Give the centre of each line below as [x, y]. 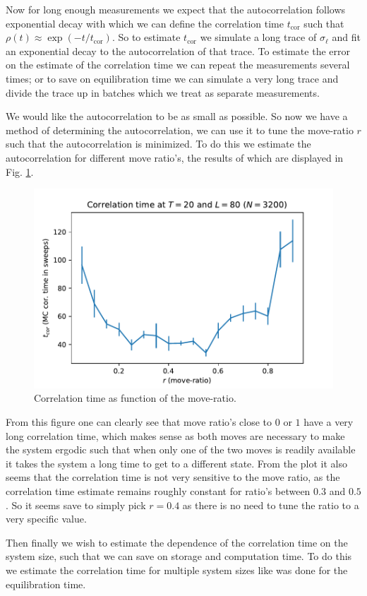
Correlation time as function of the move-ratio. [135, 398]
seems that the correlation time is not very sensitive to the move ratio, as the [173, 477]
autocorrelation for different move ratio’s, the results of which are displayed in [175, 157]
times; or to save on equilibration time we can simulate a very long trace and [172, 78]
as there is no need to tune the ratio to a [271, 505]
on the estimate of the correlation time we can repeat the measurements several [178, 65]
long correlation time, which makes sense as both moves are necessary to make [175, 435]
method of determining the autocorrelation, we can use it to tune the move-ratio [180, 130]
